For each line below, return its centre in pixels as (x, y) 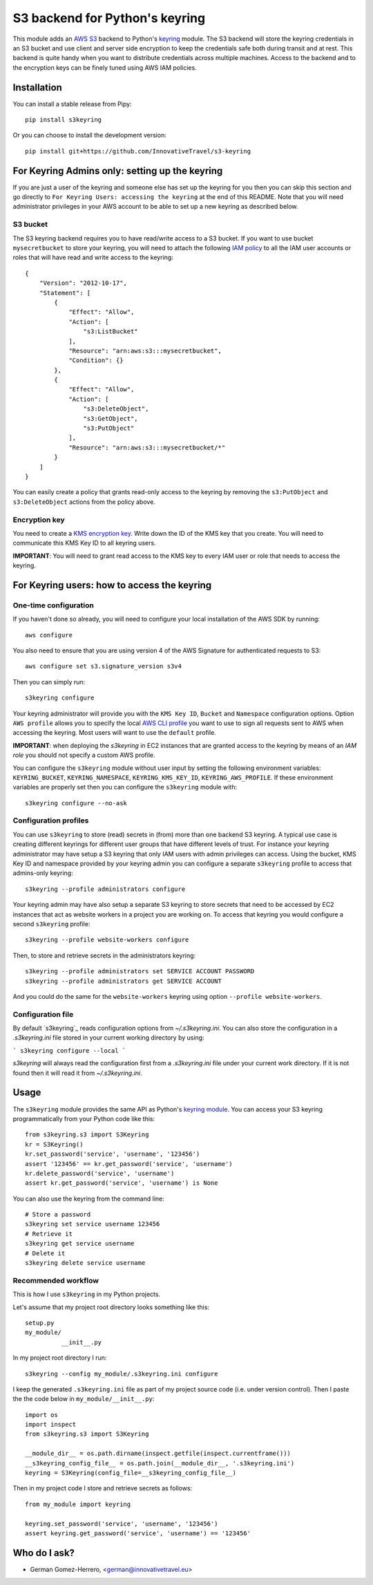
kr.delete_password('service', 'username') (100, 1173)
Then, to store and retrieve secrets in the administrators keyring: (104, 955)
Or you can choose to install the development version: (90, 135)
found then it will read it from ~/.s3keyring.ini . (78, 1073)
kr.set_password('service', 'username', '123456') (113, 1154)
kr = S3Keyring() (54, 1144)
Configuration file (43, 1014)
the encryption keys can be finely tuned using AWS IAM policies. (105, 67)
